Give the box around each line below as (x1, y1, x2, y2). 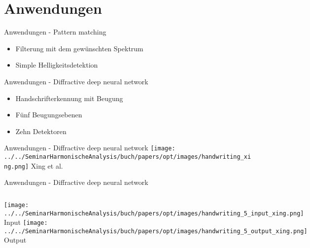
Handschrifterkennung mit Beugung (15, 93, 123, 103)
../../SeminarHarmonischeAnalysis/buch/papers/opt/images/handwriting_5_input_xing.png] (4, 210, 304, 217)
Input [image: (4, 217, 48, 227)
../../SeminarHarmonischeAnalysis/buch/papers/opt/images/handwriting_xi (4, 153, 251, 160)
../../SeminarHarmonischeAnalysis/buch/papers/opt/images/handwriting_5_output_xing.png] (4, 227, 308, 235)
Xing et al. (31, 160, 63, 171)
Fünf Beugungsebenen (15, 109, 82, 120)
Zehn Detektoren (15, 126, 67, 136)
